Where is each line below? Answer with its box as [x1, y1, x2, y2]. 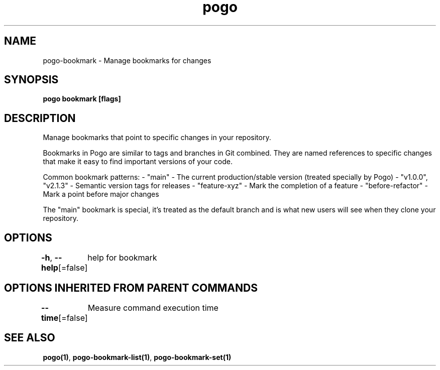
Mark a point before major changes [43, 190, 159, 199]
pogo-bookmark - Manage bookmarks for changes [43, 56, 211, 65]
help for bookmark [87, 253, 157, 263]
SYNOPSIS [4, 73, 59, 86]
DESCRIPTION [4, 111, 76, 125]
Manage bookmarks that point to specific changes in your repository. [43, 133, 271, 142]
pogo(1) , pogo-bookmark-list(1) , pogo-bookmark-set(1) [43, 352, 232, 361]
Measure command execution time [87, 302, 218, 313]
